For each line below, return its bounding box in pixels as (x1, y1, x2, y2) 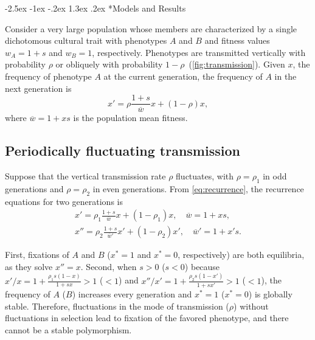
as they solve (5, 260, 53, 272)
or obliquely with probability (55, 58, 163, 71)
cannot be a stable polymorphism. (5, 323, 132, 336)
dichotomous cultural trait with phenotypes (5, 34, 167, 47)
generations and (5, 182, 64, 195)
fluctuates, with (176, 170, 234, 182)
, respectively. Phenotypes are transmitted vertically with (92, 46, 306, 58)
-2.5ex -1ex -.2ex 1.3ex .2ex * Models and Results (5, 2, 186, 14)
